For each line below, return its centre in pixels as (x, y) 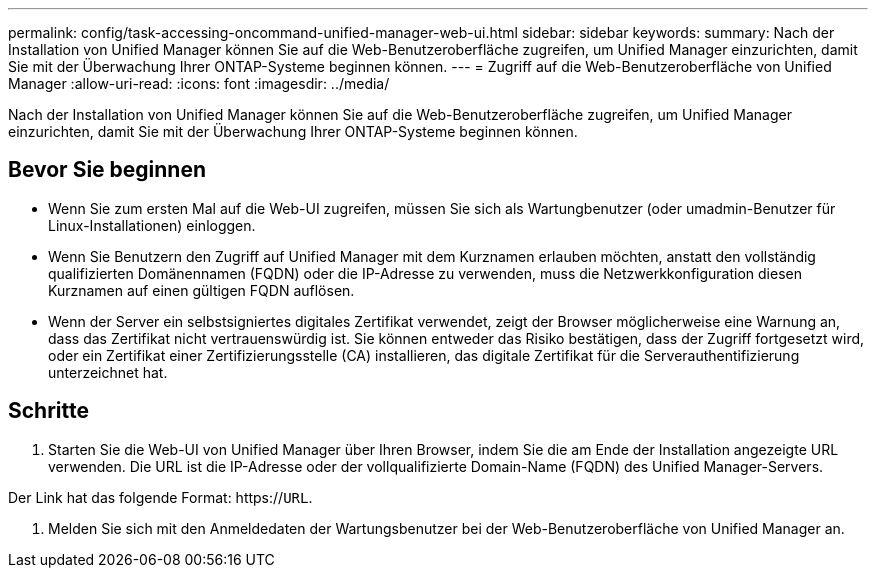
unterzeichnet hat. (108, 372)
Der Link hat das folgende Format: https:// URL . (160, 497)
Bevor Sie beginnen (107, 170)
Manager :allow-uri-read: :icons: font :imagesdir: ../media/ (199, 83)
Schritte (48, 411)
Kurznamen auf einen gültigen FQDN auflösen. (201, 290)
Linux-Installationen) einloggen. (152, 225)
